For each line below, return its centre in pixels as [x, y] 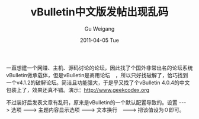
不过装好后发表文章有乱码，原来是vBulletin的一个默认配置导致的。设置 [92, 102]
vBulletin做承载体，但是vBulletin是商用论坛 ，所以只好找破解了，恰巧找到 [97, 75]
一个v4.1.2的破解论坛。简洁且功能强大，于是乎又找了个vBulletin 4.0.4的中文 [98, 82]
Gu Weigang [99, 29]
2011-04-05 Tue [99, 40]
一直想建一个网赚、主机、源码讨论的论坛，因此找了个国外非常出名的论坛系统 [99, 68]
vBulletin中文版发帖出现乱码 [99, 12]
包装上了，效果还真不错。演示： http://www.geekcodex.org [78, 90]
